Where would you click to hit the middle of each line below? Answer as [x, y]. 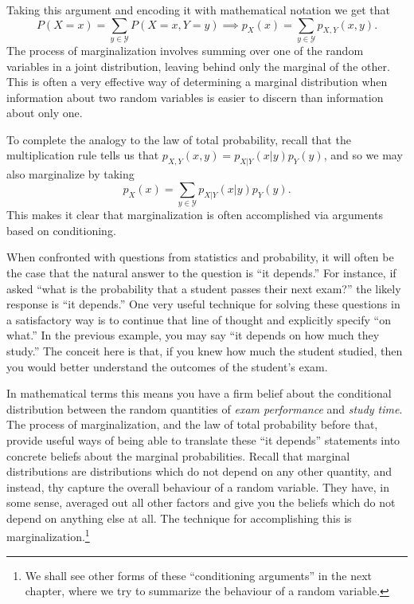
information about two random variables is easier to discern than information [195, 97]
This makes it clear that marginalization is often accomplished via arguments [195, 215]
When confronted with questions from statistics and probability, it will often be [200, 257]
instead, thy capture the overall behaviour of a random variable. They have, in [198, 486]
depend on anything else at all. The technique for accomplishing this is [179, 518]
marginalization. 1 [48, 535]
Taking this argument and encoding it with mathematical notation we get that [198, 10]
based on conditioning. [61, 230]
